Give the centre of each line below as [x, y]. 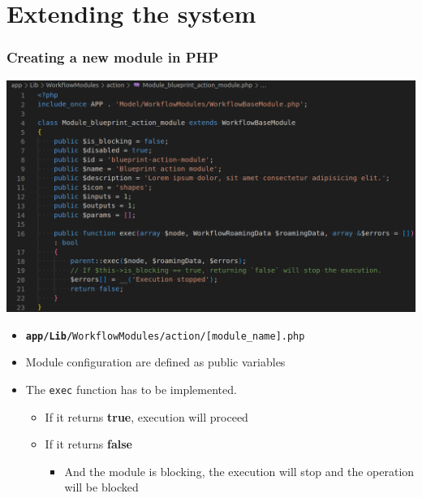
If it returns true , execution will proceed [146, 416]
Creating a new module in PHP [113, 57]
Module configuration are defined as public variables [155, 362]
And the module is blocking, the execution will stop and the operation [239, 471]
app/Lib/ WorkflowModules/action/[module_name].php [165, 336]
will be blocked [101, 487]
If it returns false [88, 444]
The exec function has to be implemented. [131, 389]
